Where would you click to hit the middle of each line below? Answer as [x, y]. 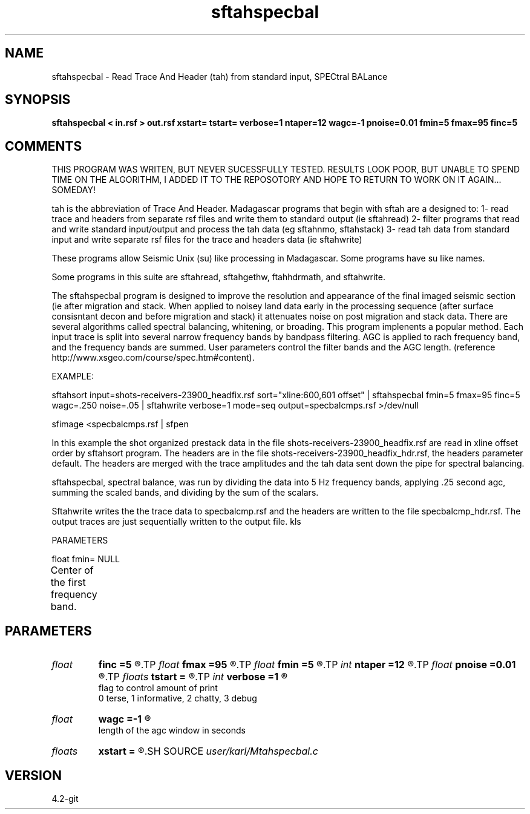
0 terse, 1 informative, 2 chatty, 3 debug [178, 698]
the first [68, 583]
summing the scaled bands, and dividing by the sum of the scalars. [185, 493]
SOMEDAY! [74, 190]
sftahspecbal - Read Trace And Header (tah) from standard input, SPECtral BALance [220, 76]
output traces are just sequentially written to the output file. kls [176, 522]
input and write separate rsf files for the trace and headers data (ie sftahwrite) [207, 240]
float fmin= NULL [86, 559]
